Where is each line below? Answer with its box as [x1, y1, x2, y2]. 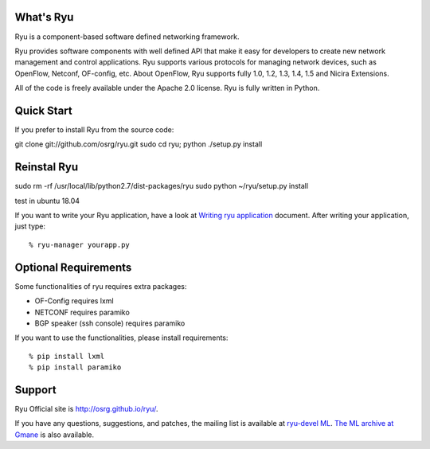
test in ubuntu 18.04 [14, 196, 80, 205]
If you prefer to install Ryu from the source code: [14, 124, 174, 135]
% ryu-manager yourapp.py [29, 240, 131, 249]
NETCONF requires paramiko [34, 307, 131, 317]
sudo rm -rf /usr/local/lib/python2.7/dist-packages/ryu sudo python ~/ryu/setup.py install [14, 182, 309, 191]
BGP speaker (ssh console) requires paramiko [34, 318, 186, 328]
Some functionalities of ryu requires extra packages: [14, 281, 187, 291]
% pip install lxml [29, 351, 105, 361]
